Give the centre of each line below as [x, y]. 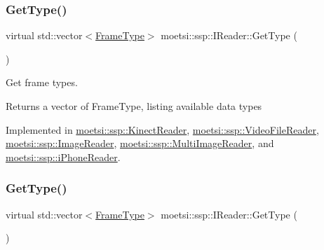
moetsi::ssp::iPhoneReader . [63, 157]
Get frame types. [42, 82]
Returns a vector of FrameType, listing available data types [134, 106]
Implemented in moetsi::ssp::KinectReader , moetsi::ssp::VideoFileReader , [162, 129]
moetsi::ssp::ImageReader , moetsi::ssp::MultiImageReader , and [140, 143]
